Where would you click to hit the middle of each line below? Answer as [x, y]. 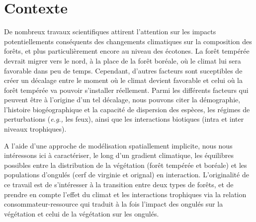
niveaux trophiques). [35, 129]
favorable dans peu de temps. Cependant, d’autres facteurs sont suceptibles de [123, 70]
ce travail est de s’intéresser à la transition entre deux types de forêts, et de [119, 185]
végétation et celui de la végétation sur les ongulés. [82, 213]
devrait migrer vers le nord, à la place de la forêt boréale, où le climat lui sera [123, 60]
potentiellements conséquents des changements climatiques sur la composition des [128, 41]
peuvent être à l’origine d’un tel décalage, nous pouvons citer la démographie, [122, 100]
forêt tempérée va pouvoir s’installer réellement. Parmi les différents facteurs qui [126, 90]
